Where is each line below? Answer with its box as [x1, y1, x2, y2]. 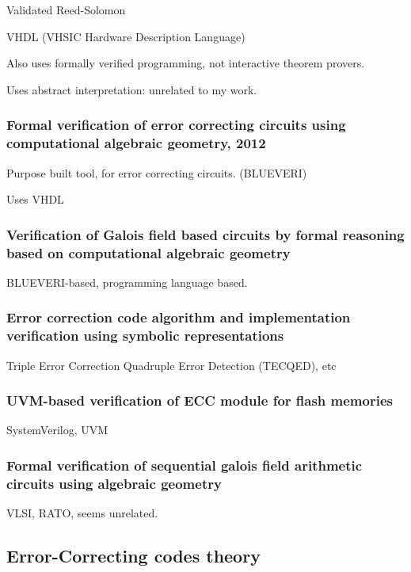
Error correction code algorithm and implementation [6, 307, 351, 327]
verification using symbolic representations [6, 326, 284, 345]
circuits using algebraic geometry [6, 473, 222, 493]
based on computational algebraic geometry [6, 242, 291, 262]
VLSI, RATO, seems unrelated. [6, 505, 158, 521]
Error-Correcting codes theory [6, 543, 261, 568]
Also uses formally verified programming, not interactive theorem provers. [6, 55, 365, 71]
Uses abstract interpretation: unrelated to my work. [6, 81, 257, 97]
